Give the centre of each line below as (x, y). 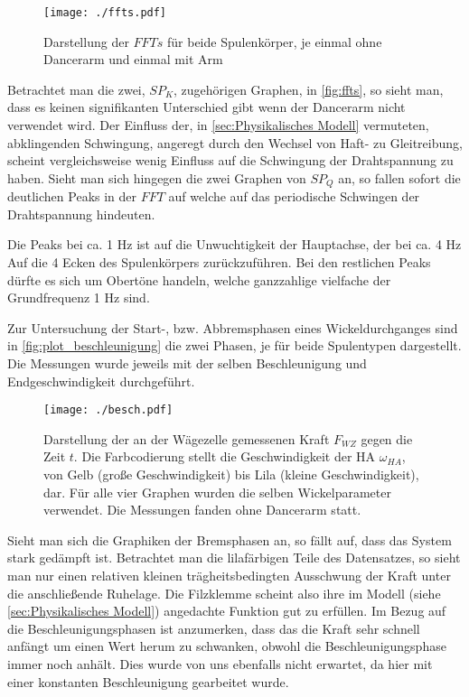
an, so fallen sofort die (399, 177)
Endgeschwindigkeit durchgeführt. (101, 381)
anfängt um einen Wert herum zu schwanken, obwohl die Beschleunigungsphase (227, 646)
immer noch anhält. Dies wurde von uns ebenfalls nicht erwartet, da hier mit (220, 663)
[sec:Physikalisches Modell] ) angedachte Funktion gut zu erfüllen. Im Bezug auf (227, 611)
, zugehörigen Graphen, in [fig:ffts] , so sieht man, (309, 89)
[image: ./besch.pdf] (108, 410)
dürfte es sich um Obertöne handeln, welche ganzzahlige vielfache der (199, 279)
